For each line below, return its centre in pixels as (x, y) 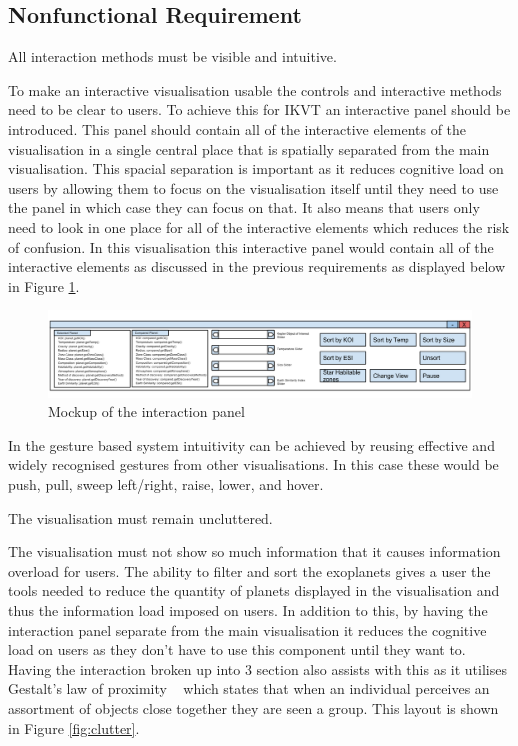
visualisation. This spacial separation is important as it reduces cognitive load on (256, 168)
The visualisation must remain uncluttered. (140, 517)
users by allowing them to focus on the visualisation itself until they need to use (253, 187)
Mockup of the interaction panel (146, 411)
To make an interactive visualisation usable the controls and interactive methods (255, 89)
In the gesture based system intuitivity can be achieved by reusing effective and (251, 444)
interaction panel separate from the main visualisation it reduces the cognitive (247, 629)
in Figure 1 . (44, 285)
